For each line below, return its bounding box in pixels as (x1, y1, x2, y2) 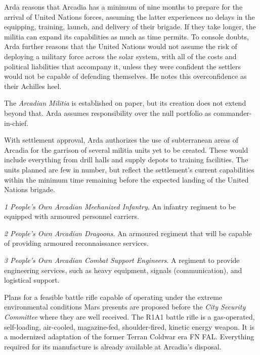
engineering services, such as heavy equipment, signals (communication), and (4, 264, 242, 275)
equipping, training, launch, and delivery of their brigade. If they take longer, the (4, 21, 256, 32)
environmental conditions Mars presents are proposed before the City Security (4, 301, 246, 312)
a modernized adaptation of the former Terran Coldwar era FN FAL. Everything (4, 331, 254, 342)
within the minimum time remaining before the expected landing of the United (4, 174, 249, 185)
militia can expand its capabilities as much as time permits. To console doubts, (4, 31, 249, 41)
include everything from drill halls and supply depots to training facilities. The (4, 154, 248, 165)
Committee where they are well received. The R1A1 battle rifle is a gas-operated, (4, 312, 255, 322)
